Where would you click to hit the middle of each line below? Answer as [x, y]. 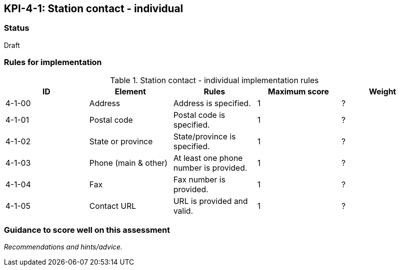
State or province [121, 141]
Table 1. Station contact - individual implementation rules [214, 80]
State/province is [205, 136]
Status [17, 28]
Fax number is [200, 179]
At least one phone [208, 158]
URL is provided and [211, 201]
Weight [382, 91]
